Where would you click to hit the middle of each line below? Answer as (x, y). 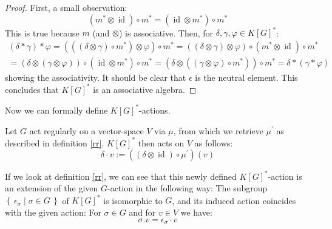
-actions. (155, 110)
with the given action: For (53, 212)
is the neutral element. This (246, 77)
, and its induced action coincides (234, 200)
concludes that (32, 89)
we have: (196, 212)
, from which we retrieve (218, 130)
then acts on (161, 142)
